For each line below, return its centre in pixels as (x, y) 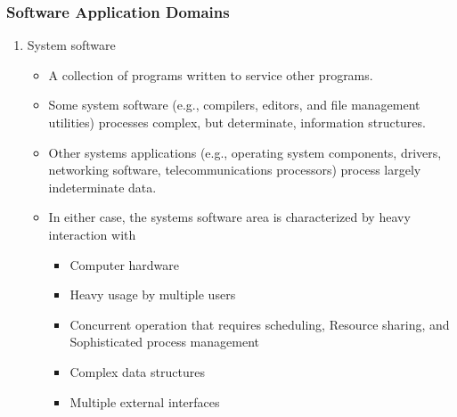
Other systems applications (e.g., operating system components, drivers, (245, 152)
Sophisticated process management (164, 342)
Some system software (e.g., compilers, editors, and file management (234, 105)
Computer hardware (125, 264)
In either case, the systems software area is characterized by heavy (229, 217)
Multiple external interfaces (145, 401)
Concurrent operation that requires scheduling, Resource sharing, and (260, 324)
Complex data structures (137, 371)
